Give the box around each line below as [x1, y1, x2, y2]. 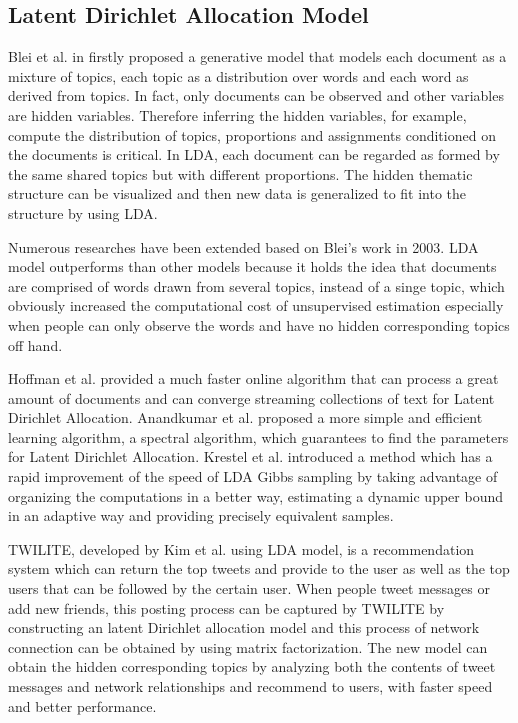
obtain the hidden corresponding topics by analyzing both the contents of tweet [8, 656, 496, 677]
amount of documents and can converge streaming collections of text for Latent [8, 387, 495, 408]
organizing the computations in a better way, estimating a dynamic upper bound [8, 485, 503, 506]
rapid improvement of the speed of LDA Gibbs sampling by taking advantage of [8, 466, 498, 487]
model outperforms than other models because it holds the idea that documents [8, 256, 497, 277]
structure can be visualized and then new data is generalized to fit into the [8, 183, 467, 204]
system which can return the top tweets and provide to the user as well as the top [8, 558, 510, 579]
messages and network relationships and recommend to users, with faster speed [8, 676, 493, 697]
